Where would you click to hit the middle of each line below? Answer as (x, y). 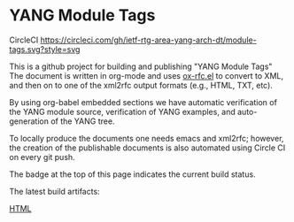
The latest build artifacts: (54, 191)
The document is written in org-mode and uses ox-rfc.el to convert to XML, (146, 75)
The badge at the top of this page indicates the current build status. (132, 174)
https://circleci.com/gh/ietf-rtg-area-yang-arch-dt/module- (148, 40)
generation (29, 121)
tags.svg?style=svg (45, 49)
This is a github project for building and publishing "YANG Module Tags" (141, 66)
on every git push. (42, 157)
